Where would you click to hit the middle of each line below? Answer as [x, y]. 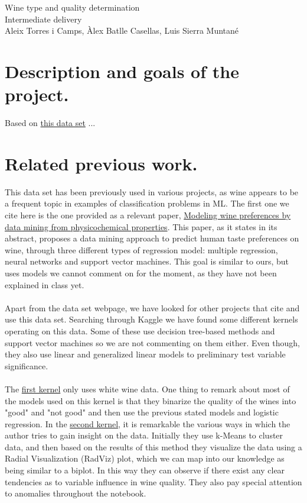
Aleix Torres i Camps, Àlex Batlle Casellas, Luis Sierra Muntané [122, 30]
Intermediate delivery [43, 19]
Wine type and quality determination [72, 7]
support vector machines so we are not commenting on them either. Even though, [152, 342]
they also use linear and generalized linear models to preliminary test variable [145, 354]
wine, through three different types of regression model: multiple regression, [141, 249]
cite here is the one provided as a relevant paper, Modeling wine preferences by [148, 215]
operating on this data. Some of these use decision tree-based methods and [140, 331]
